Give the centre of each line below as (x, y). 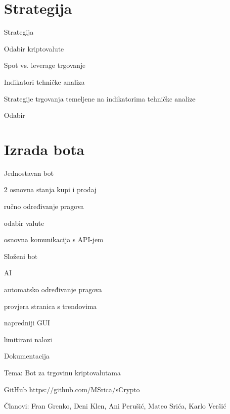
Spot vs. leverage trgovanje (45, 65)
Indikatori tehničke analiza (45, 81)
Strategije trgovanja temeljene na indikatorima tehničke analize (100, 98)
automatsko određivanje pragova (53, 289)
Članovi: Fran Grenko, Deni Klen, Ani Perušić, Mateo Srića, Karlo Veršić (115, 406)
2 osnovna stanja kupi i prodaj (50, 189)
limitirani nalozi (28, 339)
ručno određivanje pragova (44, 206)
